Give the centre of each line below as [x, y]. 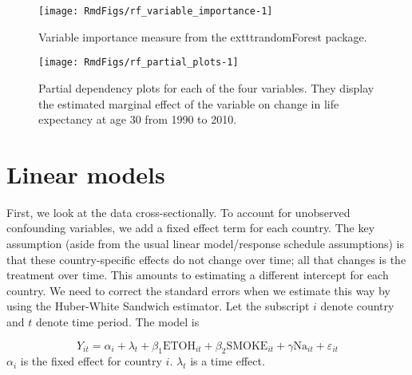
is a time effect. [228, 361]
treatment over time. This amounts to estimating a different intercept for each [198, 275]
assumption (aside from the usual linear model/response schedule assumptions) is [205, 243]
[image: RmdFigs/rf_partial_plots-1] [139, 63]
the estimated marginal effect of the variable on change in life [189, 103]
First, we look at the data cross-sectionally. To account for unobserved [178, 212]
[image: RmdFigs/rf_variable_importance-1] [156, 11]
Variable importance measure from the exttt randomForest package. [203, 36]
